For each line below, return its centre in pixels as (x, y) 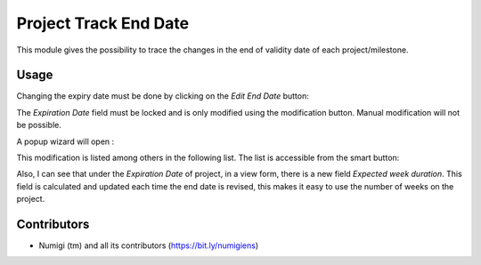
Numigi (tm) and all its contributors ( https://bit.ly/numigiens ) (149, 245)
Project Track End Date (103, 23)
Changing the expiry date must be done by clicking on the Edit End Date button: (163, 96)
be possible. (39, 125)
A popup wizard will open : (65, 141)
